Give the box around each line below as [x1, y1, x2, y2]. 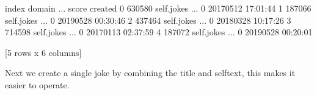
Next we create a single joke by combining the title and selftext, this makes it [5, 66, 296, 79]
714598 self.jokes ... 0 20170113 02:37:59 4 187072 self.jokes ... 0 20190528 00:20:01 [5, 26, 313, 38]
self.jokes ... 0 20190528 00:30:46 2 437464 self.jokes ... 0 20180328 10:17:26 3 [5, 13, 291, 26]
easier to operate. [5, 78, 70, 91]
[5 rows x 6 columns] [5, 46, 82, 58]
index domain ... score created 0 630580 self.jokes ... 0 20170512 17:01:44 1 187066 [5, 2, 312, 14]
